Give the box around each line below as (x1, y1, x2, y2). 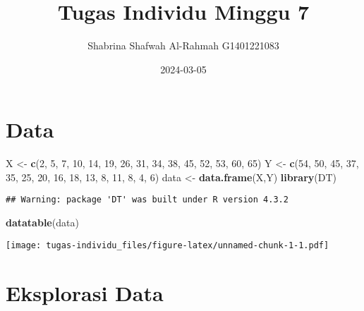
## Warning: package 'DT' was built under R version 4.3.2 (6, 195, 289, 205)
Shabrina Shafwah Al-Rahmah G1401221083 (87, 38, 279, 53)
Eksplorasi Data (6, 278, 164, 307)
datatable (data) (6, 215, 79, 230)
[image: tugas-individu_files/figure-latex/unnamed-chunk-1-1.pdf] (6, 240, 329, 250)
